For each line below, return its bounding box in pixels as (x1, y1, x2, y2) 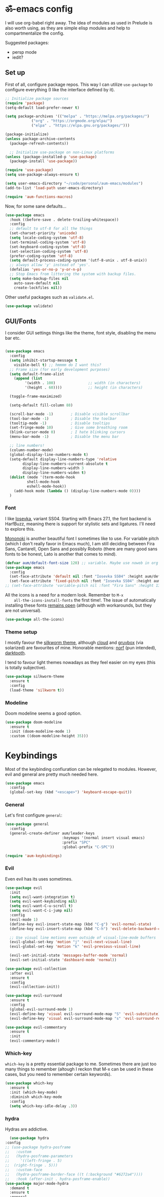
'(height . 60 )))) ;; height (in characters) (24, 385, 143, 390)
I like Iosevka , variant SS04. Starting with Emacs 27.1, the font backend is (5, 516, 151, 521)
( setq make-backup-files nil (9, 276, 69, 281)
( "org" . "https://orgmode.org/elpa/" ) (31, 119, 112, 124)
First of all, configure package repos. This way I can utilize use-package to (5, 82, 153, 87)
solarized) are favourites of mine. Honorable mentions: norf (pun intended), (5, 645, 157, 651)
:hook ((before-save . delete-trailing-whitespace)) (9, 217, 119, 222)
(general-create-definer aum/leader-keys (9, 831, 95, 836)
